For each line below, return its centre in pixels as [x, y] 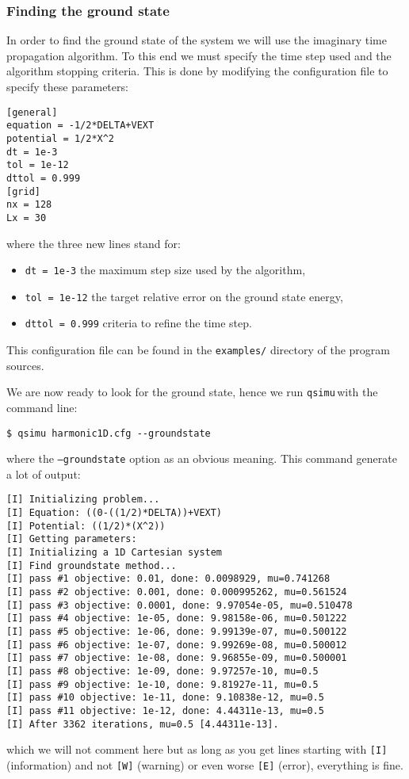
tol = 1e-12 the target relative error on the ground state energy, [184, 296]
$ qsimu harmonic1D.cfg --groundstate [109, 433]
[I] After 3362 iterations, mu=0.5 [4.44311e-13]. [143, 724]
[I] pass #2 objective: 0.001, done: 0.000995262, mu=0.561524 [177, 592]
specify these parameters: [67, 86]
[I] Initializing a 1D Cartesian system [115, 553]
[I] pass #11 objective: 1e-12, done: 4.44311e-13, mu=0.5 [165, 710]
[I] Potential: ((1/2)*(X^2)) [86, 526]
